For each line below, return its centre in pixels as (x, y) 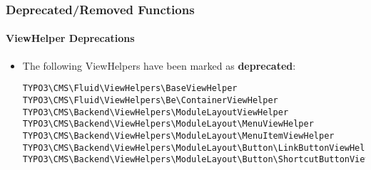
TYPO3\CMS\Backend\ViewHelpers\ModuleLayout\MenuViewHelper (168, 124)
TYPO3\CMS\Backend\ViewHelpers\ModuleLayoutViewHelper (156, 112)
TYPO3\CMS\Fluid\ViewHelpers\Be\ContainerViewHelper (150, 100)
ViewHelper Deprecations (70, 38)
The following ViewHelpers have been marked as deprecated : (159, 65)
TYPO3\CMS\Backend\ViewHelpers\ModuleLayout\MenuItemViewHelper (178, 136)
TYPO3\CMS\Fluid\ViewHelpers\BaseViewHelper (130, 89)
